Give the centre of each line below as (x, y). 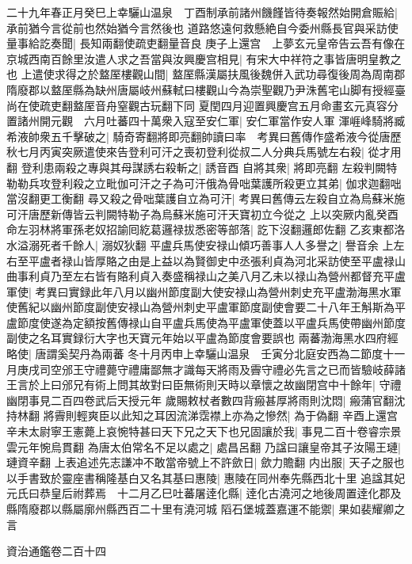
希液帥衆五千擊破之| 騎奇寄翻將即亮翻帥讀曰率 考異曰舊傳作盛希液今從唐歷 (204, 136)
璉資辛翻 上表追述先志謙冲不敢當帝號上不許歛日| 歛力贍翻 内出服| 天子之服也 (206, 462)
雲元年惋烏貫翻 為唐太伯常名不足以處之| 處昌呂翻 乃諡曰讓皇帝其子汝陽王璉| (204, 446)
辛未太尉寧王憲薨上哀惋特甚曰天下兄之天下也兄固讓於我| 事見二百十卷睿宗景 (204, 431)
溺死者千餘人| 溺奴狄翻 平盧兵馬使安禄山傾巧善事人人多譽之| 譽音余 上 (211, 244)
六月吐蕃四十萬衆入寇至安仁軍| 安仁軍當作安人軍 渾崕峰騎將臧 (244, 121)
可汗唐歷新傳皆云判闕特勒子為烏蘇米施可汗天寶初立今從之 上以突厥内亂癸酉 (202, 213)
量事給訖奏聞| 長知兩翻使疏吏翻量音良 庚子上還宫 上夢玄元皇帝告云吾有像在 (206, 43)
